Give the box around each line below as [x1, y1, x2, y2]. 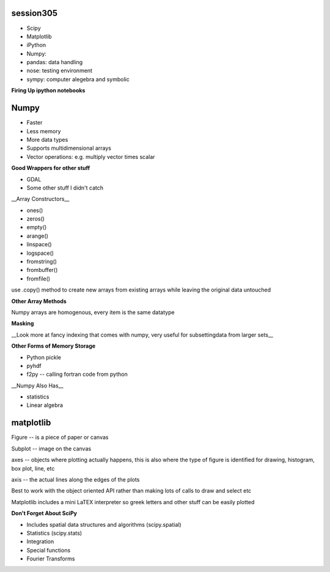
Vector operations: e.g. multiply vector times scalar [26, 153, 155, 160]
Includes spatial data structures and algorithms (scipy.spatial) [26, 521, 182, 528]
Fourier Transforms [26, 555, 75, 562]
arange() [26, 232, 49, 240]
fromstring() [26, 258, 57, 265]
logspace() [26, 249, 54, 257]
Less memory [26, 127, 61, 134]
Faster [26, 119, 43, 127]
